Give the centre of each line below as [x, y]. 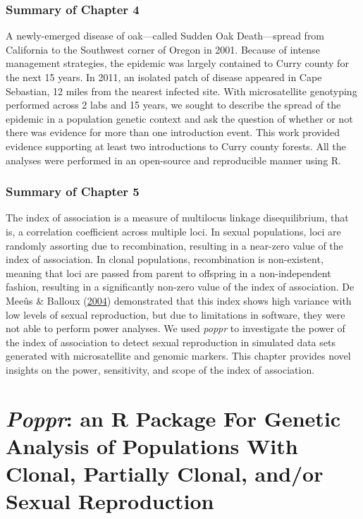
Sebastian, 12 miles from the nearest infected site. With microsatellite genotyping [181, 91]
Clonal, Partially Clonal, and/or [165, 474]
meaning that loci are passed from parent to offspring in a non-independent [168, 273]
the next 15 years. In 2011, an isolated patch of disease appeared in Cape [164, 77]
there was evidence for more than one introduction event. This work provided [173, 132]
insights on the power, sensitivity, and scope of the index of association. [160, 369]
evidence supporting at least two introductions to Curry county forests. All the [176, 146]
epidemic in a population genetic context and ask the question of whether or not [179, 118]
